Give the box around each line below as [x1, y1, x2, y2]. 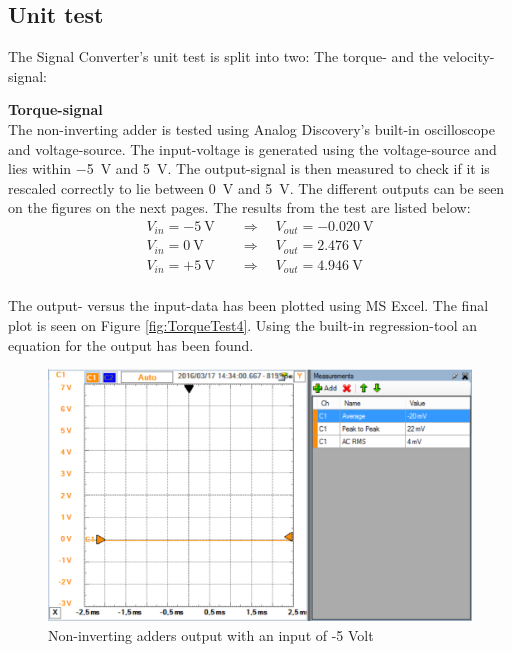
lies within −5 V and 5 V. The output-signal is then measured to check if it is [8, 158, 490, 179]
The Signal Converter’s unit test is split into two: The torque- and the [8, 46, 439, 67]
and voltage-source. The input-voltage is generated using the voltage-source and [8, 138, 497, 159]
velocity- [442, 46, 495, 67]
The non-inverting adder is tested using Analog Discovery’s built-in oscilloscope [8, 118, 495, 139]
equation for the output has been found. [8, 334, 254, 355]
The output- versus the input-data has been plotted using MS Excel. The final [8, 295, 489, 316]
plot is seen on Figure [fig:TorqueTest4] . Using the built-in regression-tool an [8, 315, 478, 336]
